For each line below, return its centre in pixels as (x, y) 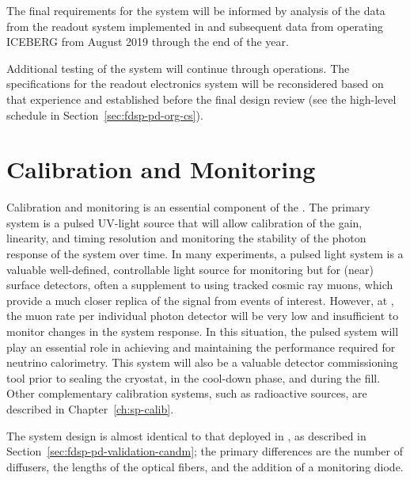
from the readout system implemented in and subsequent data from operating (195, 26)
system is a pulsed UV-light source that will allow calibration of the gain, (184, 222)
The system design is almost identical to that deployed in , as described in (186, 435)
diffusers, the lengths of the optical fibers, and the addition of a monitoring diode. (205, 466)
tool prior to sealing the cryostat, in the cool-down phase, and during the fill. (194, 377)
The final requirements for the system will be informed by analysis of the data (196, 10)
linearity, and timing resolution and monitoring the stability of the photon (186, 238)
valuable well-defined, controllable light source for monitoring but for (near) (190, 269)
